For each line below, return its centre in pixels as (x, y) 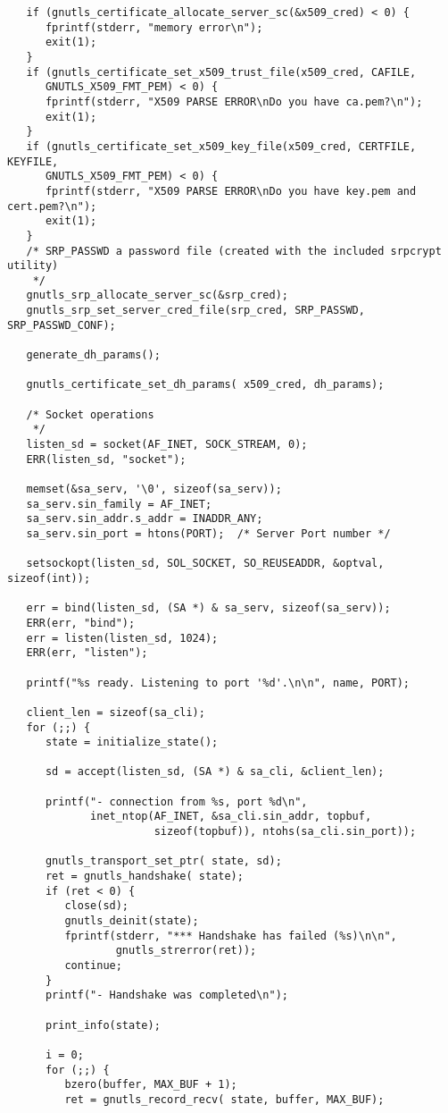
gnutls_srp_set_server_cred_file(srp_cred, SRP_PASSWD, (195, 311)
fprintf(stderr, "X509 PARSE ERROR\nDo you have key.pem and (231, 191)
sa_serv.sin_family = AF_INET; (119, 504)
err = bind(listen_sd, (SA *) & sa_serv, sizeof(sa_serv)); (208, 608)
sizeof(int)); (49, 578)
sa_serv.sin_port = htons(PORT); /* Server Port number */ (208, 533)
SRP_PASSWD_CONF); (62, 325)
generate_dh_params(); (93, 355)
